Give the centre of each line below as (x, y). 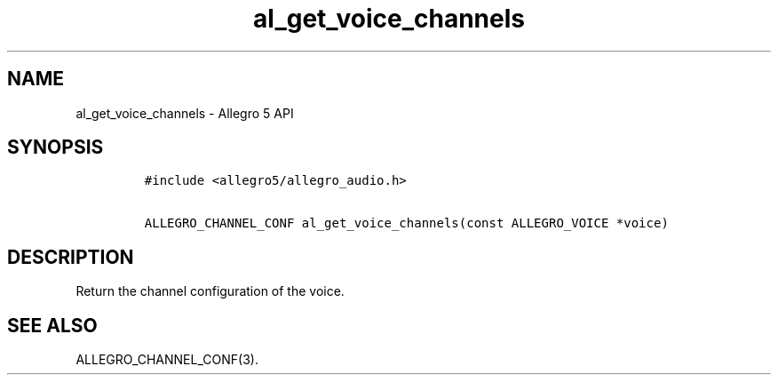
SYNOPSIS (56, 147)
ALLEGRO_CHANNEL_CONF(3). (167, 360)
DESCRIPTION (71, 257)
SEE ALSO (52, 325)
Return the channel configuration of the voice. (210, 291)
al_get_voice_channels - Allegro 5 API (185, 113)
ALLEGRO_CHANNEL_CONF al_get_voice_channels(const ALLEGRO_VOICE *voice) (406, 223)
